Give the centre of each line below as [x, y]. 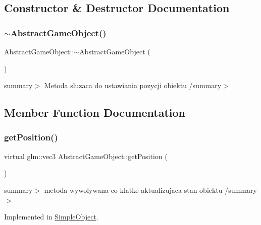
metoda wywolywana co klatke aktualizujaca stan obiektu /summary [150, 190]
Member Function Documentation [95, 113]
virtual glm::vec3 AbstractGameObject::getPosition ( [86, 156]
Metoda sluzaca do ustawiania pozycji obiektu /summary [133, 85]
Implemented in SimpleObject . [51, 217]
